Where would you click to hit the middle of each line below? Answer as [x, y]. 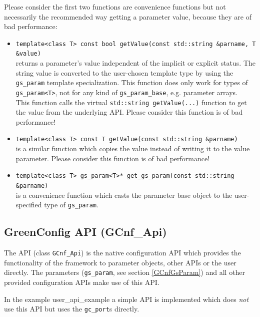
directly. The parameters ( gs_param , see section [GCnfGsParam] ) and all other [125, 272]
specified [29, 205]
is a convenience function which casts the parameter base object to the [124, 195]
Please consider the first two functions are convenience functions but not [115, 7]
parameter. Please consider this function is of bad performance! [113, 158]
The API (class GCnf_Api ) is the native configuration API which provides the [122, 253]
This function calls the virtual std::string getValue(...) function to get [131, 102]
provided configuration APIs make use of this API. [82, 282]
